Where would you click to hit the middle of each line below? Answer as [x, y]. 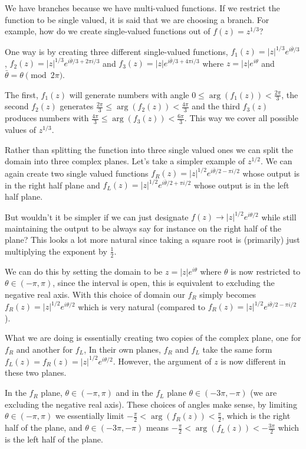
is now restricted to [266, 271]
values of [20, 130]
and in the [134, 393]
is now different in [253, 361]
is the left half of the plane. [54, 439]
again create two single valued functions [77, 173]
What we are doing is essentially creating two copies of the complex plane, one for [153, 338]
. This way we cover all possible [241, 118]
